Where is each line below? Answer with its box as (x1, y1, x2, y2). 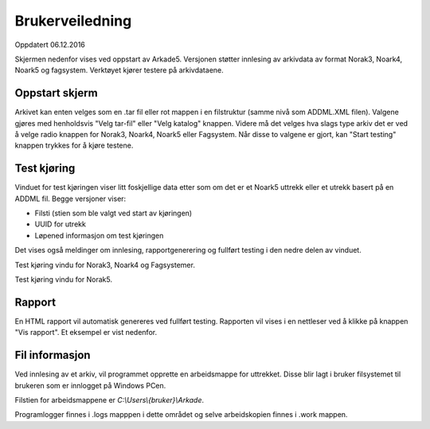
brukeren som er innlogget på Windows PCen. (14, 380, 166, 390)
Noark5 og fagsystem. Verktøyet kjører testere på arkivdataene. (14, 65, 225, 75)
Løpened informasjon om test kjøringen (34, 230, 164, 240)
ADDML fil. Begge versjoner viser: (14, 194, 127, 203)
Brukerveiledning (14, 12, 132, 30)
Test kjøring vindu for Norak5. (14, 275, 113, 285)
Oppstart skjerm (14, 86, 99, 100)
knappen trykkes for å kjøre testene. (14, 140, 134, 151)
